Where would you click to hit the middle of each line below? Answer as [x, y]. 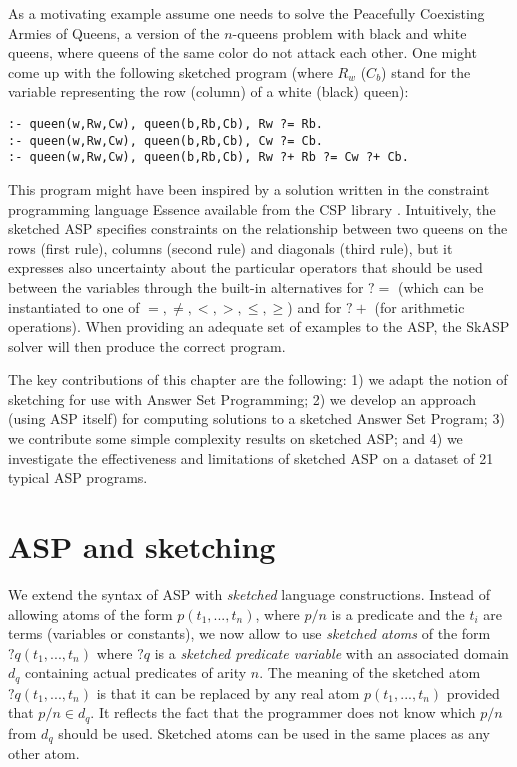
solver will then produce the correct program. [147, 345]
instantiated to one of [74, 306]
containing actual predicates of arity [136, 672]
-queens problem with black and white [349, 32]
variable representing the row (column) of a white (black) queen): [208, 91]
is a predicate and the [398, 613]
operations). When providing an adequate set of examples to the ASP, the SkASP [259, 326]
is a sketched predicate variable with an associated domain [331, 652]
